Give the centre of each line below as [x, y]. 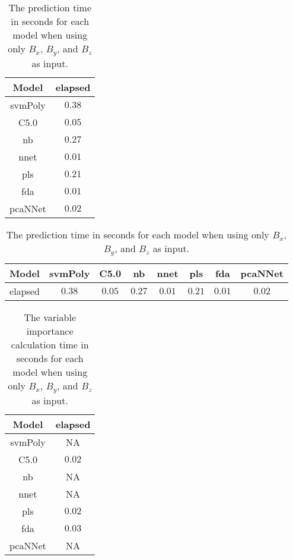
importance [50, 331]
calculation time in [50, 344]
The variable [50, 317]
